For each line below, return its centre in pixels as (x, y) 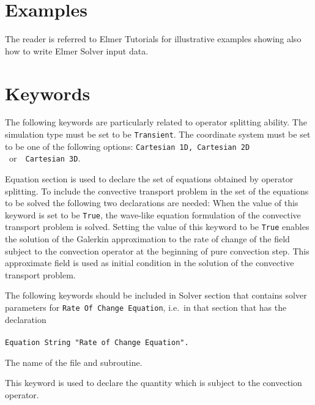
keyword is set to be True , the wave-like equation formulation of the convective (153, 214)
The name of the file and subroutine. (74, 362)
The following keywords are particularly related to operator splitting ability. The (156, 122)
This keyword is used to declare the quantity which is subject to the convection (154, 383)
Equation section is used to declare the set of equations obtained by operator (149, 179)
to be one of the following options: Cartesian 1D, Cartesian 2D (128, 146)
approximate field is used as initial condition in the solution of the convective (150, 263)
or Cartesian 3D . (45, 158)
